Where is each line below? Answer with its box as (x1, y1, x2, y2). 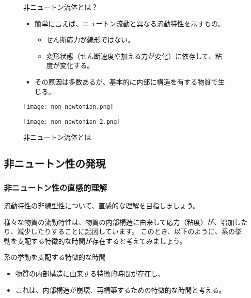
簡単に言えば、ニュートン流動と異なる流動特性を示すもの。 (34, 18, 225, 28)
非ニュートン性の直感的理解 (4, 181, 107, 193)
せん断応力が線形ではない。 (46, 34, 135, 45)
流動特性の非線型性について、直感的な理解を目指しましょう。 (4, 200, 200, 211)
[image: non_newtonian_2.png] (23, 118, 121, 125)
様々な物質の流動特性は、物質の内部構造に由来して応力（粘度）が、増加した (4, 216, 248, 227)
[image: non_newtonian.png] (23, 103, 114, 111)
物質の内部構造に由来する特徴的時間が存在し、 (15, 268, 165, 279)
